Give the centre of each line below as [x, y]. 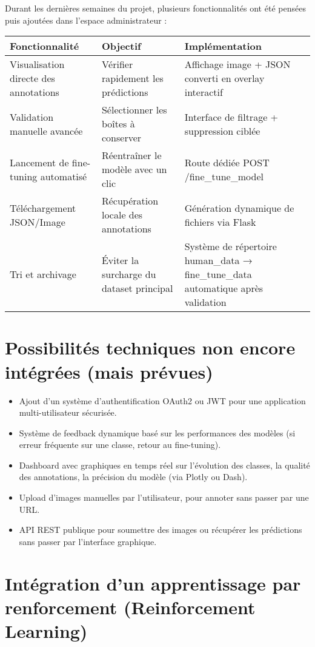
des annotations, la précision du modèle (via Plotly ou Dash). [133, 477]
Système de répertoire [230, 246]
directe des [32, 78]
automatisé [64, 176]
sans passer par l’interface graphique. [88, 541]
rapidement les [132, 78]
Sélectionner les [134, 110]
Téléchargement [43, 208]
